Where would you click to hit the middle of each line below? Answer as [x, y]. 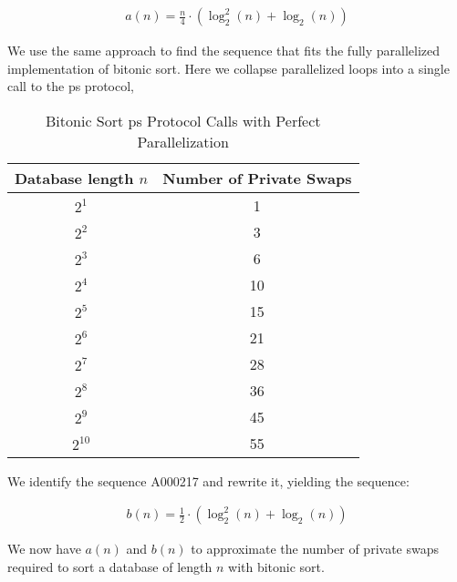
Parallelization [183, 141]
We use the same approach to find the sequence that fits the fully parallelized [224, 51]
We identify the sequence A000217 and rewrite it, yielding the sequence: [208, 480]
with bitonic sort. [276, 567]
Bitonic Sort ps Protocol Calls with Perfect [183, 120]
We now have [44, 549]
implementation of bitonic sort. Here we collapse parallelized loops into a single [228, 68]
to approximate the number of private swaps [315, 549]
